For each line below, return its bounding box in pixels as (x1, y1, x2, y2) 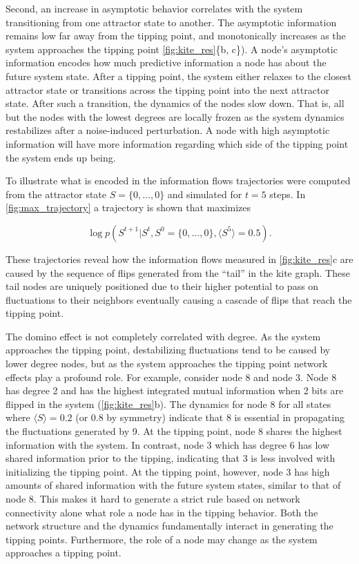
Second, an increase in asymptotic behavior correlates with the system (6, 1, 303, 15)
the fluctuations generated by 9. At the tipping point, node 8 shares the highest (6, 424, 342, 438)
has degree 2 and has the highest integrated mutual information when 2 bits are (6, 383, 344, 398)
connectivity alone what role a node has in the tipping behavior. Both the (6, 505, 318, 519)
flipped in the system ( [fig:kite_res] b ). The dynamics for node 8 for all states (6, 396, 331, 411)
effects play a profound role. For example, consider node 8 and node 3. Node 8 (6, 369, 337, 384)
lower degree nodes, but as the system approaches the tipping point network (6, 356, 328, 371)
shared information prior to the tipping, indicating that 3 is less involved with (6, 451, 336, 465)
